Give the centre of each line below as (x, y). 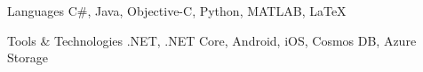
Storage (28, 58)
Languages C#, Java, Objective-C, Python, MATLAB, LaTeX (177, 11)
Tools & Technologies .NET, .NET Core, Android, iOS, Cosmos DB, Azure (212, 40)
